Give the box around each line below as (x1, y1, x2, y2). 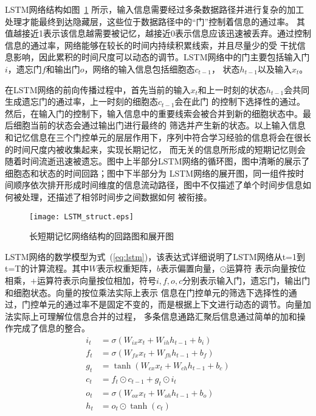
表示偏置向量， (160, 262, 220, 275)
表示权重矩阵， (97, 262, 157, 275)
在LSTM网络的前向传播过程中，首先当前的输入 (5, 83, 191, 96)
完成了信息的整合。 (13, 322, 90, 334)
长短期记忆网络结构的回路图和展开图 (29, 230, 174, 242)
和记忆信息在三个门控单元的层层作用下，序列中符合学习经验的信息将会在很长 (5, 130, 311, 143)
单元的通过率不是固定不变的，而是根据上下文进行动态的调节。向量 (38, 298, 303, 311)
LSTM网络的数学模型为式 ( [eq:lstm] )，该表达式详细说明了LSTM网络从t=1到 (5, 250, 306, 263)
